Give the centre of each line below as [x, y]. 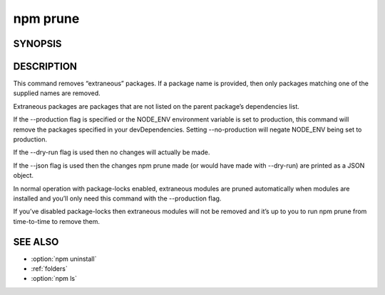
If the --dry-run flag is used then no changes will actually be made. [112, 152]
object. [24, 176]
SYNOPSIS [37, 44]
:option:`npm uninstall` [64, 259]
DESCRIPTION [45, 66]
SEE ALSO [36, 242]
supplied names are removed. [57, 93]
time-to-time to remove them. [56, 221]
